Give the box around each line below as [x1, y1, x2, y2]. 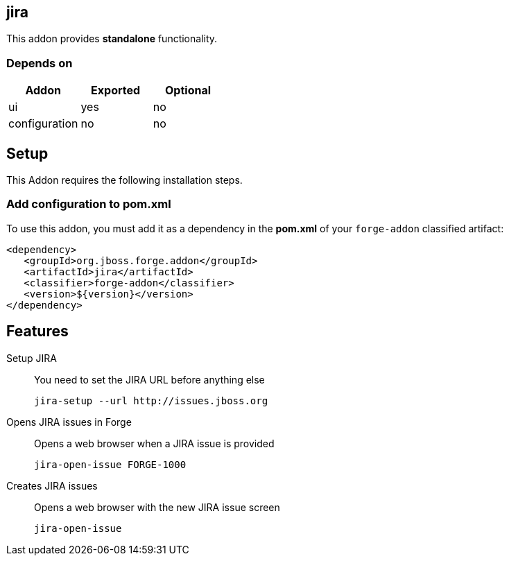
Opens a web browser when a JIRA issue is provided [34, 437, 275, 449]
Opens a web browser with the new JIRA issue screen [34, 501, 280, 513]
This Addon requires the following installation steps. [6, 174, 243, 187]
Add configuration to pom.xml [6, 197, 171, 212]
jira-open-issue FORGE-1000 [34, 458, 187, 470]
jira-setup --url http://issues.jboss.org [34, 395, 268, 406]
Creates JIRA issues [6, 479, 98, 492]
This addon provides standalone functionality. [6, 33, 218, 45]
